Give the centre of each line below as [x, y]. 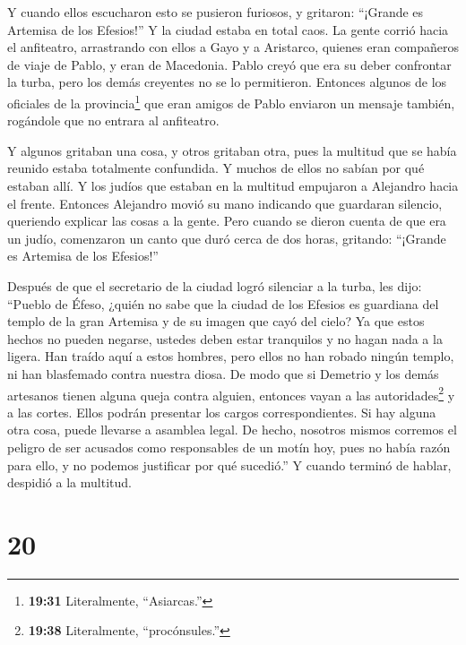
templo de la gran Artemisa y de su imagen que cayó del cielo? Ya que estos [216, 321]
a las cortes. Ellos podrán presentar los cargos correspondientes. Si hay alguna [222, 412]
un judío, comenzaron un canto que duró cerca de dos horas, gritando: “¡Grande [227, 238]
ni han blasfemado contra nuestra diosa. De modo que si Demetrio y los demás [223, 373]
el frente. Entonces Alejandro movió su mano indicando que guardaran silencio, [225, 203]
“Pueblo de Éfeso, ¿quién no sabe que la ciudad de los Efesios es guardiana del [223, 303]
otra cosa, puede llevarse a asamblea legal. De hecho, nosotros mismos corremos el [232, 430]
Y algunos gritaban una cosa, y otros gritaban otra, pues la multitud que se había [232, 150]
